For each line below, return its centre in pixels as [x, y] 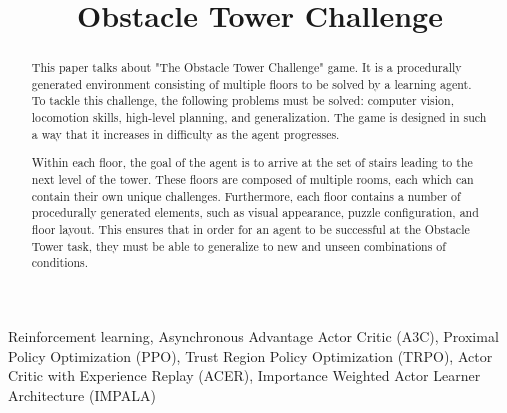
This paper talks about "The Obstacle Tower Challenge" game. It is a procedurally [246, 67]
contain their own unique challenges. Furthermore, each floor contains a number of [246, 195]
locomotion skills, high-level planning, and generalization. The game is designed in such [259, 117]
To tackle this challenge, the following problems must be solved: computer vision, [242, 100]
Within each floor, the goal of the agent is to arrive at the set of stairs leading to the [252, 162]
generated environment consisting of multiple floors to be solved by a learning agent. [251, 83]
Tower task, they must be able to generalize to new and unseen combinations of [238, 245]
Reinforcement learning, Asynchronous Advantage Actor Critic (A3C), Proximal [253, 335]
